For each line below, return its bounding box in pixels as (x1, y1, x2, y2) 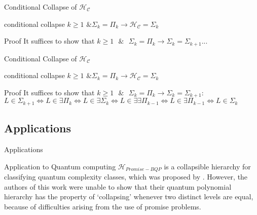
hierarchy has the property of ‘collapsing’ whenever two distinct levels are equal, (4, 191, 253, 202)
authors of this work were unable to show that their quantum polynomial (4, 181, 232, 192)
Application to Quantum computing (4, 161, 116, 171)
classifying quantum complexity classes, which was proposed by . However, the (4, 171, 248, 182)
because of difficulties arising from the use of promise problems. (4, 201, 201, 211)
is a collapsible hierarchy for (164, 161, 251, 171)
